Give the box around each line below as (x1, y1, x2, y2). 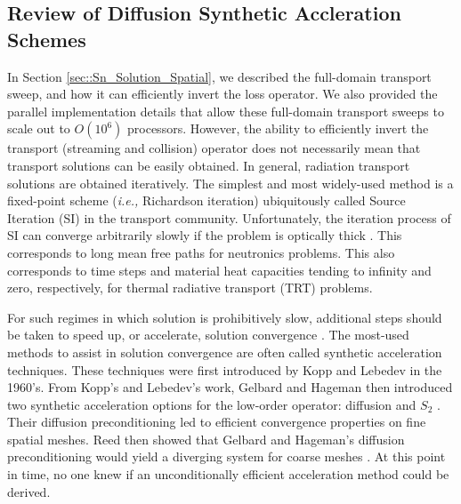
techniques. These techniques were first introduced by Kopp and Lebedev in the (7, 360, 442, 379)
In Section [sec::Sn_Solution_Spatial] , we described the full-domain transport (7, 67, 432, 85)
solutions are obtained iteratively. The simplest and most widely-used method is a (7, 173, 454, 192)
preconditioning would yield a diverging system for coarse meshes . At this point (7, 447, 446, 466)
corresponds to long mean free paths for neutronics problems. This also (7, 243, 395, 261)
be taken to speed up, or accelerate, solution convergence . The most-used (7, 325, 409, 344)
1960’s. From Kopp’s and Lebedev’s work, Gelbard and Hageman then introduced (7, 378, 453, 396)
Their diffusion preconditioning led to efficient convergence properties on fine (7, 412, 426, 431)
